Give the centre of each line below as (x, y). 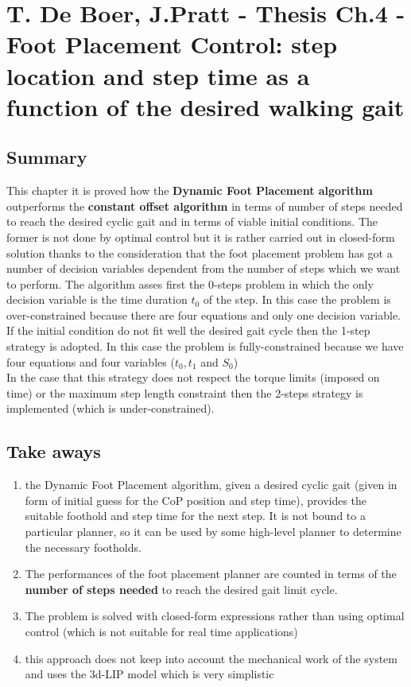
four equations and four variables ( (91, 361)
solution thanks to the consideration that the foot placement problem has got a (200, 252)
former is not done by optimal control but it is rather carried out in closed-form (201, 237)
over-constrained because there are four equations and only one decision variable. (204, 314)
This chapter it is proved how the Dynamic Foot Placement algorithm (190, 190)
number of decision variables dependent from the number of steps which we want (204, 268)
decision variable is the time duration (97, 299)
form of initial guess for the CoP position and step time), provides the (196, 500)
